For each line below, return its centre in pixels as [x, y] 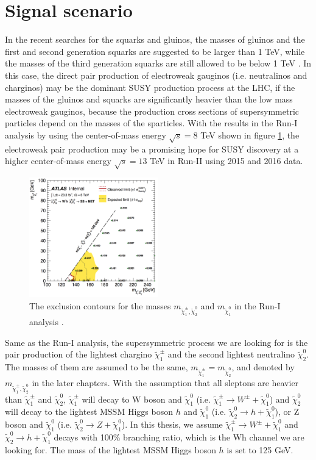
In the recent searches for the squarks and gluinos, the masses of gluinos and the [155, 39]
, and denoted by [263, 367]
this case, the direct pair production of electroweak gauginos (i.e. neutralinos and [156, 75]
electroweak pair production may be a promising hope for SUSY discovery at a [152, 149]
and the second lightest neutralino [231, 354]
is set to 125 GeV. [260, 449]
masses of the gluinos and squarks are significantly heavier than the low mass [149, 99]
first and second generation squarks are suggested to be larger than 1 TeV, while [155, 51]
